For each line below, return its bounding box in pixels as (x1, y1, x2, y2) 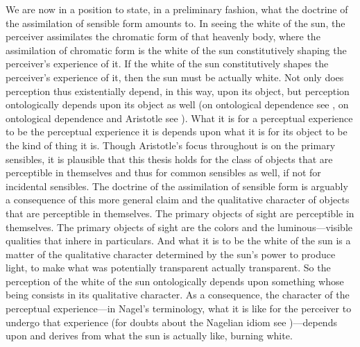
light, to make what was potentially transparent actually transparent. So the (6, 260, 331, 275)
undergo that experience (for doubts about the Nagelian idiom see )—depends (6, 314, 337, 329)
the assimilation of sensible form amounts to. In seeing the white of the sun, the (6, 15, 345, 30)
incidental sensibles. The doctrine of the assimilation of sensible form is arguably (6, 178, 348, 193)
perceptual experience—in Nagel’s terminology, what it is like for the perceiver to (6, 301, 352, 316)
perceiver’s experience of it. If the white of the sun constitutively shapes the (6, 56, 329, 71)
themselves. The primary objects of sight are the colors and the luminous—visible (6, 219, 353, 234)
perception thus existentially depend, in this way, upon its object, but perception (6, 83, 350, 98)
